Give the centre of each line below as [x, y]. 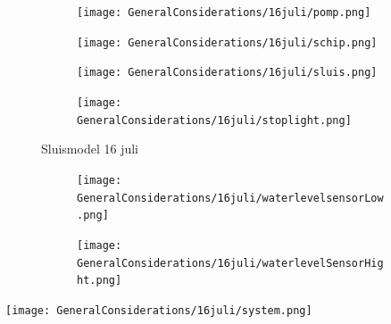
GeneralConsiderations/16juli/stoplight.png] [214, 120]
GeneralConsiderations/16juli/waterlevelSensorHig [230, 263]
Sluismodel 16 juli [90, 149]
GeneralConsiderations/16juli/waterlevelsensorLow [230, 198]
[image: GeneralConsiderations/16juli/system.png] [159, 310]
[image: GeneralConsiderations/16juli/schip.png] [227, 42]
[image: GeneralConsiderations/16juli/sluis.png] [227, 73]
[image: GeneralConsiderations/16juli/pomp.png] [224, 12]
